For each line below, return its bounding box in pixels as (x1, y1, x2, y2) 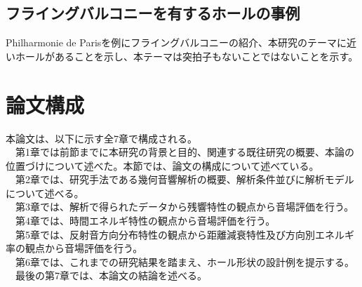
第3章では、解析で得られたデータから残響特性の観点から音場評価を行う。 (15, 199, 354, 214)
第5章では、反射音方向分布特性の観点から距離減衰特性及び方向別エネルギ (15, 227, 354, 241)
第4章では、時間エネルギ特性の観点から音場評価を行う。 (15, 213, 276, 228)
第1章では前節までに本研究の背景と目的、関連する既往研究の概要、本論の (15, 145, 354, 159)
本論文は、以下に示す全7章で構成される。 (6, 131, 197, 145)
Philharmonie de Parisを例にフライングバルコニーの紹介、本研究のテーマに (6, 35, 347, 50)
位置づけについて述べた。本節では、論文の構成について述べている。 (6, 158, 319, 173)
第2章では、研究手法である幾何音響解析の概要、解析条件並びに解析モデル (15, 172, 354, 187)
